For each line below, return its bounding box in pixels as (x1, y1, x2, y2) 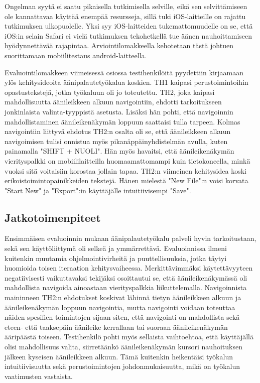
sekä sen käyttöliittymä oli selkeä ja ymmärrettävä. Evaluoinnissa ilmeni (5, 243, 227, 253)
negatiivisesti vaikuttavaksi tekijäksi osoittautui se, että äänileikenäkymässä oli (5, 272, 247, 283)
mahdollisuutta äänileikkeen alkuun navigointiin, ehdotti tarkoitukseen (5, 96, 222, 107)
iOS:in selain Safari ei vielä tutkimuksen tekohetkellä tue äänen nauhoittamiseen (5, 30, 252, 41)
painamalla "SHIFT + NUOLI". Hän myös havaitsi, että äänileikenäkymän (5, 146, 234, 156)
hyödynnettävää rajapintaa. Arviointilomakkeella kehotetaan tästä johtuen (5, 40, 233, 51)
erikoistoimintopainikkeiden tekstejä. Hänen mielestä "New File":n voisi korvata (5, 175, 248, 186)
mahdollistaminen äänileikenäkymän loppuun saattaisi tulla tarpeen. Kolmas (5, 116, 240, 126)
